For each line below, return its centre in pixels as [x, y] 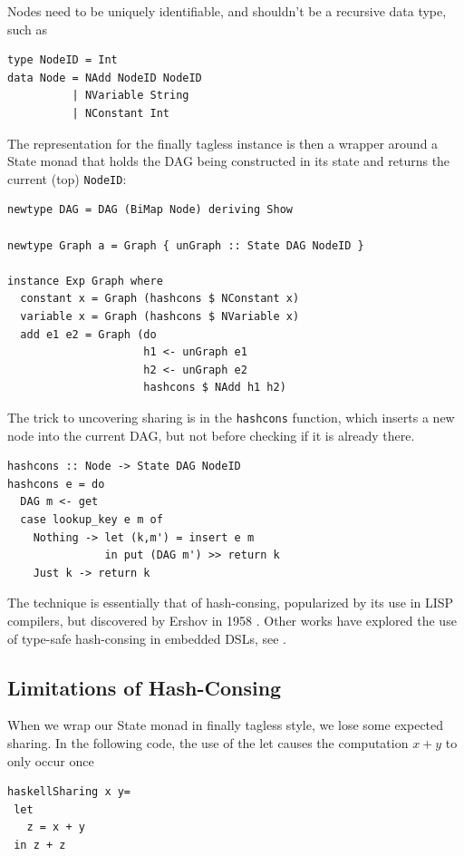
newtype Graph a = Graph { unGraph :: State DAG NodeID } [186, 245]
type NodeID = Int [63, 60]
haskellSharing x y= [69, 792]
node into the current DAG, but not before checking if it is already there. [211, 435]
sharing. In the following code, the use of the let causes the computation [208, 742]
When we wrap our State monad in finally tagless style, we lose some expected [226, 725]
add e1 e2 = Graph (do [88, 334]
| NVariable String [130, 96]
